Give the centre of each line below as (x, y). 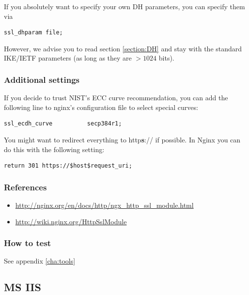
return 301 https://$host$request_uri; (68, 166)
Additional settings (42, 79)
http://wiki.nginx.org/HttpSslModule (71, 221)
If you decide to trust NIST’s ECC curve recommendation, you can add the (116, 98)
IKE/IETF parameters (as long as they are (68, 58)
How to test (28, 243)
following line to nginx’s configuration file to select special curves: (101, 107)
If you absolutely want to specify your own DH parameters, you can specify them (124, 6)
